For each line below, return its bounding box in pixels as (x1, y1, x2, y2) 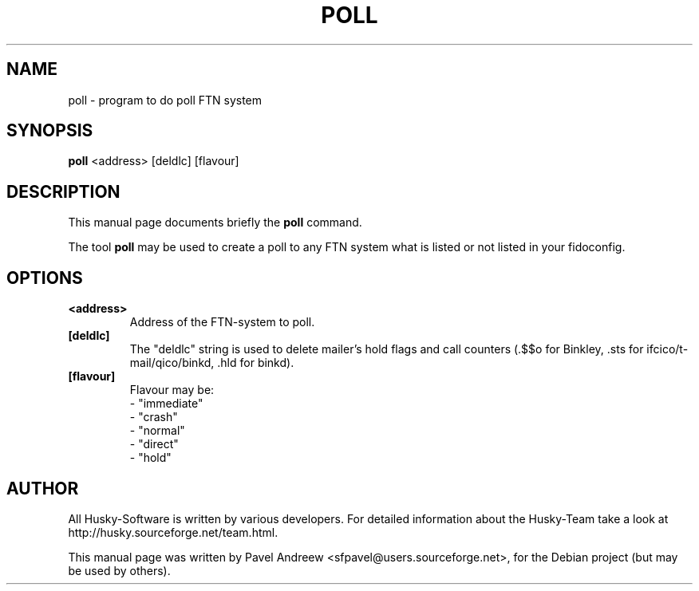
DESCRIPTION (6, 181, 120, 202)
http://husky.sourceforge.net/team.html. (68, 525, 278, 539)
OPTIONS (6, 267, 83, 288)
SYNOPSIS (6, 120, 93, 141)
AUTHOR (6, 478, 79, 498)
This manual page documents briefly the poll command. (68, 215, 362, 230)
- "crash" (129, 410, 178, 424)
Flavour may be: (129, 383, 215, 397)
